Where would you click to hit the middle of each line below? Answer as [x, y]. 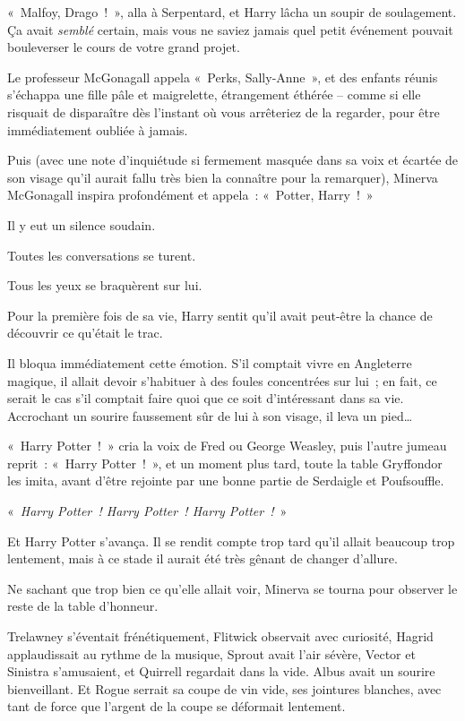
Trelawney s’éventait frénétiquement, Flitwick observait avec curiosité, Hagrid [220, 636]
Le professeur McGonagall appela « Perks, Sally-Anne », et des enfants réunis [223, 77]
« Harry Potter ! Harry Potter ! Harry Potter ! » [147, 511]
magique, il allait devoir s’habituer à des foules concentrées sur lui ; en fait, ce [222, 380]
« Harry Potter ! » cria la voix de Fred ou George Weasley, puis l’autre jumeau [227, 446]
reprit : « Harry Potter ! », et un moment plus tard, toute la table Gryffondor [225, 463]
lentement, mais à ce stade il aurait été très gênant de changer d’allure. [202, 558]
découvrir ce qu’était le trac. [85, 333]
